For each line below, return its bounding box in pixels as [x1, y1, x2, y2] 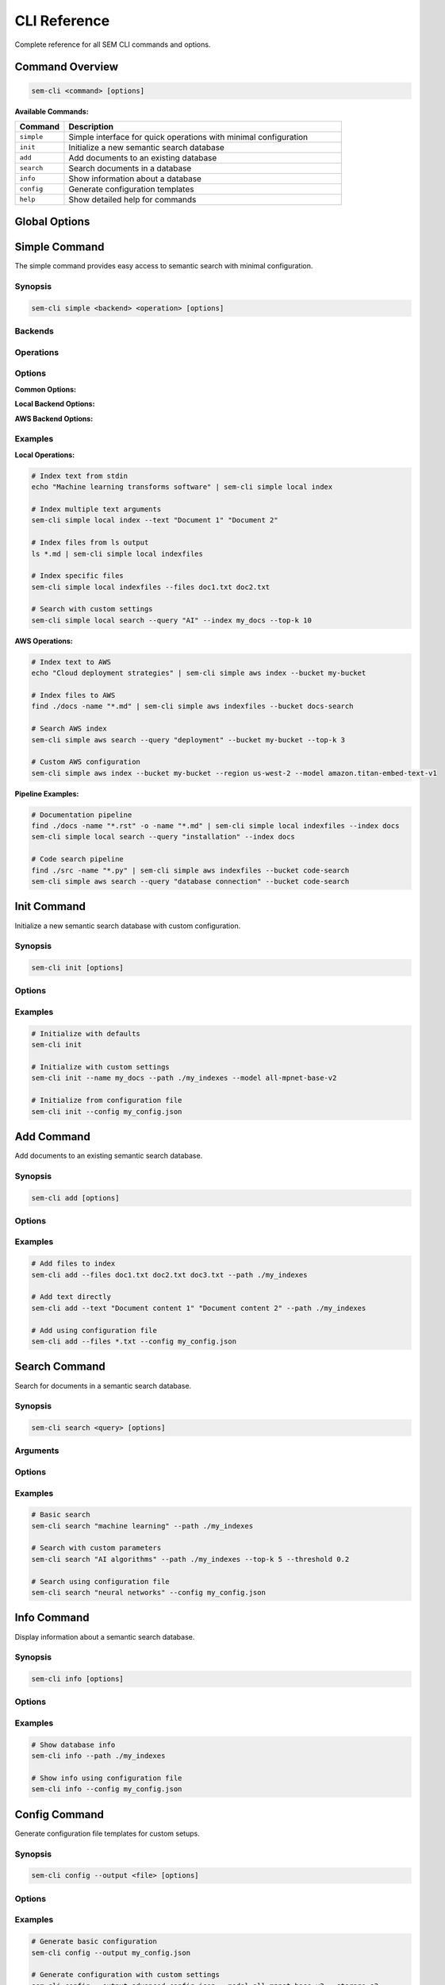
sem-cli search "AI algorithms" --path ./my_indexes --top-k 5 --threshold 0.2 [31, 1555, 350, 1563]
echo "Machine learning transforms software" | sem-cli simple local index [31, 483, 333, 491]
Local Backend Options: [14, 399, 95, 409]
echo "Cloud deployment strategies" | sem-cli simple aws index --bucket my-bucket [31, 669, 366, 678]
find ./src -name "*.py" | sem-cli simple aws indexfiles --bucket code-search [31, 865, 350, 875]
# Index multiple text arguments [31, 504, 162, 514]
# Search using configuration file [31, 1577, 170, 1586]
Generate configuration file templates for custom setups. [14, 1829, 200, 1838]
